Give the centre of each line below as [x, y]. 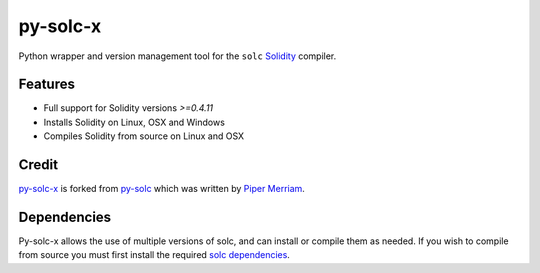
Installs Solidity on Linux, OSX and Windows [134, 122]
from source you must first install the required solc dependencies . [154, 255]
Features [46, 84]
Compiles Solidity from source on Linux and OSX [144, 136]
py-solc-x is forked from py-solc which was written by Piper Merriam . [161, 189]
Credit [38, 165]
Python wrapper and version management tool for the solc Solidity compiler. [177, 56]
